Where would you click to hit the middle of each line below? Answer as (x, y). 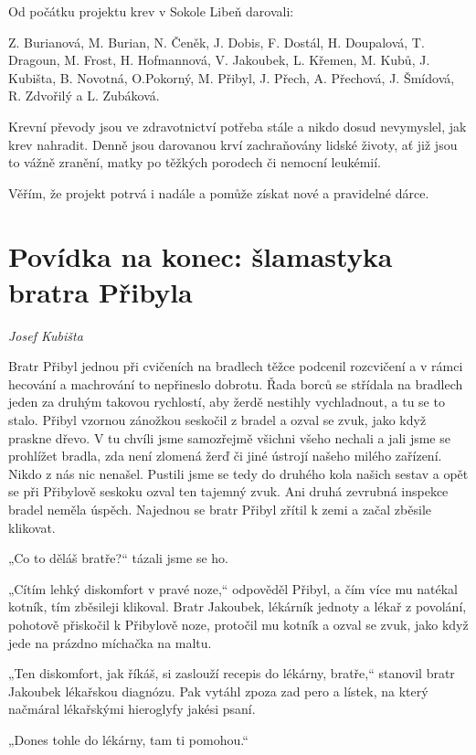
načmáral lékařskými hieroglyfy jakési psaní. (132, 709)
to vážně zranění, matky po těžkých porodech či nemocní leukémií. (195, 162)
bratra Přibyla (100, 291)
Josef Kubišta (46, 335)
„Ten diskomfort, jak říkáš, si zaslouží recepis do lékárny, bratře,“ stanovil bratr (232, 673)
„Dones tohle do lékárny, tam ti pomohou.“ (128, 739)
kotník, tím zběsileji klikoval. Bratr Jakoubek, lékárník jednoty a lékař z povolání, (238, 606)
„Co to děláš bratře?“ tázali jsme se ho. (118, 558)
